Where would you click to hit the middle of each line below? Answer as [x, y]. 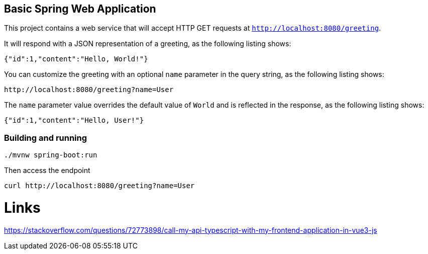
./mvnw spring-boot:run [51, 155]
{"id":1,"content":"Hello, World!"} [76, 59]
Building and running [46, 138]
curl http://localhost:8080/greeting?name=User [99, 186]
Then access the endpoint [47, 171]
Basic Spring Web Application [80, 9]
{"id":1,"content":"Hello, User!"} [74, 120]
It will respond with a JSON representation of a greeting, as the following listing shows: [148, 44]
